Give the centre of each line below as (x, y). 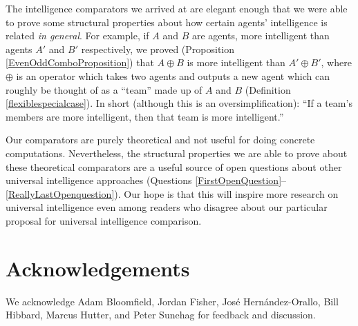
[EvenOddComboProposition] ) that (80, 62)
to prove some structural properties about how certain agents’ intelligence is (167, 22)
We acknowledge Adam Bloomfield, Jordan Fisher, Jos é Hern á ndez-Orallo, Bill (172, 301)
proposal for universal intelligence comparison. (104, 220)
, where (336, 62)
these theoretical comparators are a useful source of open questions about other (174, 166)
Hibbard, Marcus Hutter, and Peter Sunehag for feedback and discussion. (161, 315)
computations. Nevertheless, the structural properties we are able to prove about (177, 153)
